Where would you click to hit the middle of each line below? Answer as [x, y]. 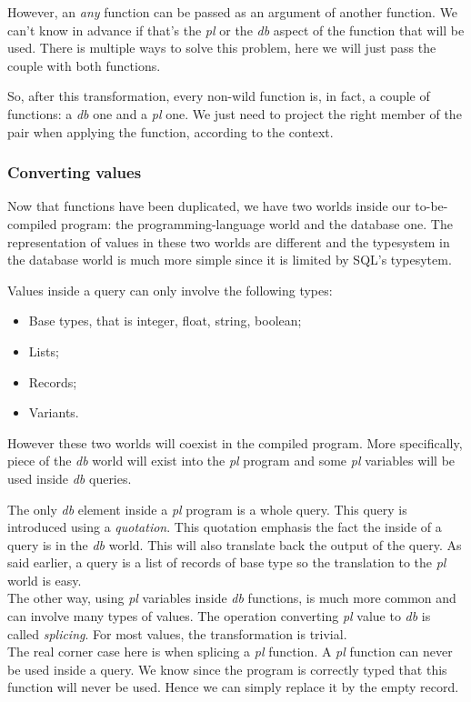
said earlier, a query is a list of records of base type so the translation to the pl [227, 562]
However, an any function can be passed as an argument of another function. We [233, 12]
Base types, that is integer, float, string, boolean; [165, 321]
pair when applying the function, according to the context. [170, 131]
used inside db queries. [70, 478]
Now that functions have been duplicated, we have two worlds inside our [209, 206]
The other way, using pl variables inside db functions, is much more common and [232, 598]
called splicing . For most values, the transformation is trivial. [177, 633]
